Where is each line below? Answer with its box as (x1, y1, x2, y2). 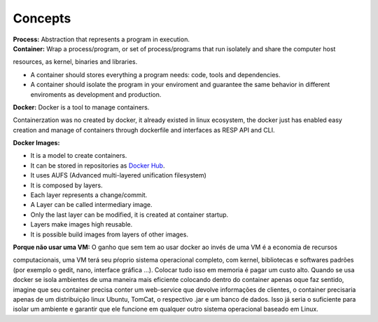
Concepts (13, 11, 71, 26)
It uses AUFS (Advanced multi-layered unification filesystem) (30, 171, 206, 180)
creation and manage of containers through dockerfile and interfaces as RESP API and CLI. (13, 126, 275, 134)
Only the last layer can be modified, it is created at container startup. (30, 210, 229, 219)
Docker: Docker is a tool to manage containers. (13, 102, 150, 112)
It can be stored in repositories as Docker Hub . (30, 161, 165, 170)
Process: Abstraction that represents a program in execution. (13, 35, 190, 43)
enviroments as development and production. (30, 90, 162, 98)
